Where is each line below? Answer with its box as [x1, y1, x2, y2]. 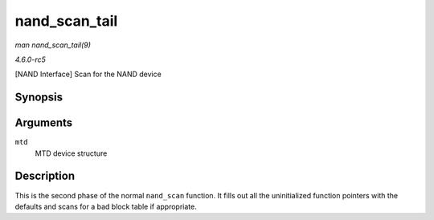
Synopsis [14, 91, 63, 104]
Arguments [14, 116, 73, 130]
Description [14, 169, 76, 183]
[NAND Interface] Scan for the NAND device [14, 69, 162, 79]
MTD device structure [35, 149, 108, 158]
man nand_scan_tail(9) [14, 40, 92, 50]
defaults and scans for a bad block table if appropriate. [14, 202, 197, 211]
